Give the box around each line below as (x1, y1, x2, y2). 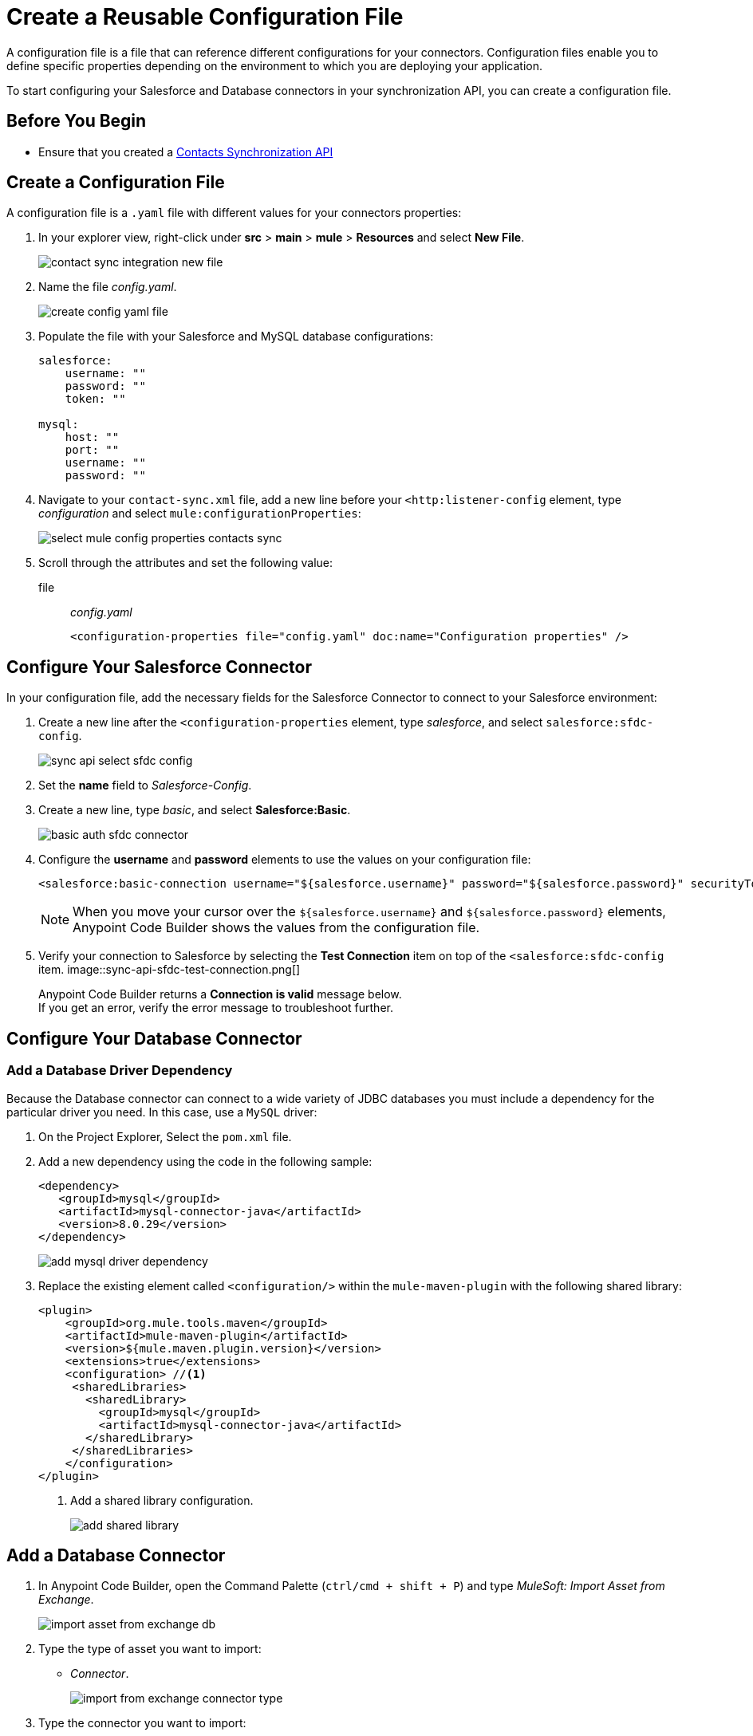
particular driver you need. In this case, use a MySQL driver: (6, 1104, 317, 1119)
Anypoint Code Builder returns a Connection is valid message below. (38, 987, 402, 1002)
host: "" (65, 431, 120, 444)
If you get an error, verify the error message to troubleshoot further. (38, 1001, 393, 1015)
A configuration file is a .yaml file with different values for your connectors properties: (6, 206, 462, 220)
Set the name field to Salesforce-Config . (38, 778, 252, 793)
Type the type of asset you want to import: (38, 1642, 262, 1656)
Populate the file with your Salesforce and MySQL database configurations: (38, 329, 434, 344)
